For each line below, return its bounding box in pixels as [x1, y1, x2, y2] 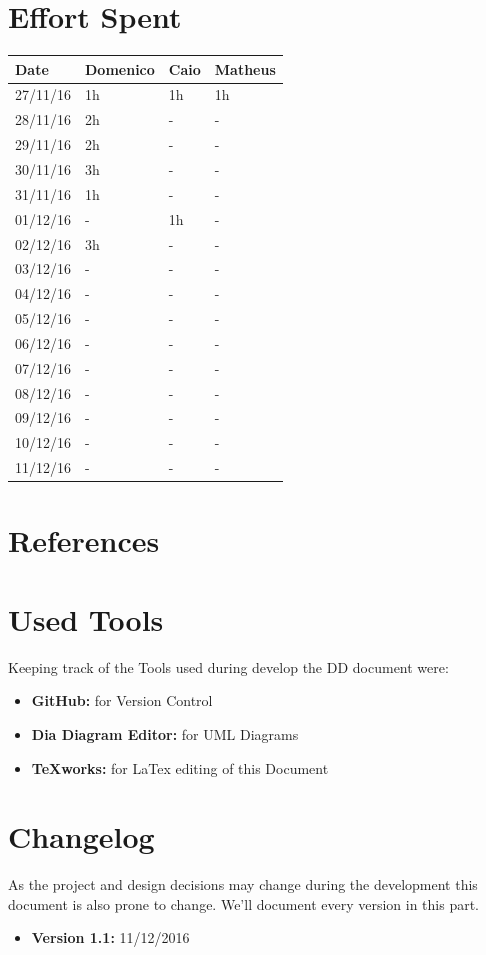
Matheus [214, 58, 276, 79]
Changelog [8, 816, 155, 857]
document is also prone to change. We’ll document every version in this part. [8, 893, 480, 914]
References [8, 520, 160, 561]
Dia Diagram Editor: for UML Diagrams [31, 723, 299, 744]
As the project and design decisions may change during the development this [8, 874, 478, 895]
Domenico [85, 58, 155, 79]
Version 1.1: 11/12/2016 [31, 927, 190, 948]
